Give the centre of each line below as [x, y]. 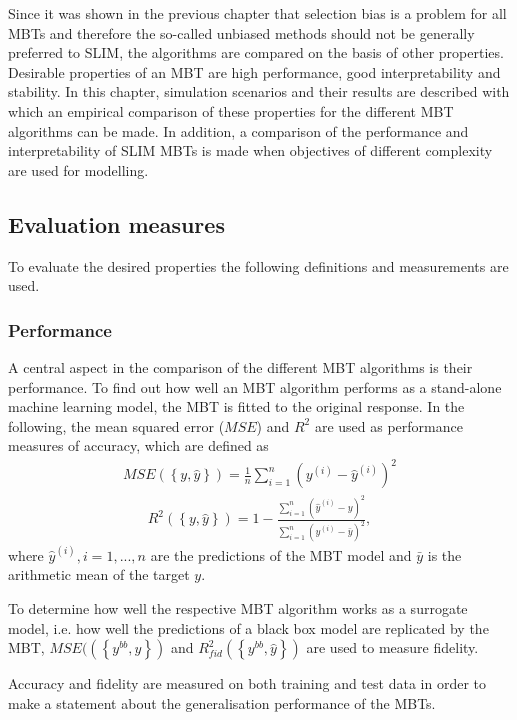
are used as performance [388, 425]
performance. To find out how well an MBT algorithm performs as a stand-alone [255, 386]
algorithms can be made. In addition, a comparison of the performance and [238, 130]
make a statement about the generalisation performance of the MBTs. [222, 702]
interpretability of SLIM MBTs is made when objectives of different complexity [250, 150]
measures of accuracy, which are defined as [138, 445]
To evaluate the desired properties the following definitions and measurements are [258, 265]
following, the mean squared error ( [116, 425]
